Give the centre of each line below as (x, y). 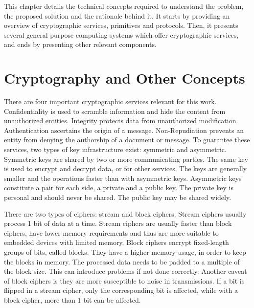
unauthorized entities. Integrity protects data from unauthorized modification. (121, 121)
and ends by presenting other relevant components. (80, 44)
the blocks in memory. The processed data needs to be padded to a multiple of (122, 261)
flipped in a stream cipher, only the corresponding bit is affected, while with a (121, 290)
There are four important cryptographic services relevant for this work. (110, 101)
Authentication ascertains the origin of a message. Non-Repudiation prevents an (124, 130)
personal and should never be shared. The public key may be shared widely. (118, 197)
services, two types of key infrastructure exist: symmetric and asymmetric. (115, 149)
